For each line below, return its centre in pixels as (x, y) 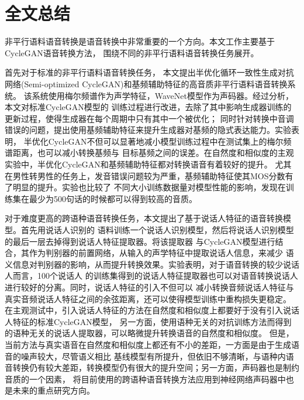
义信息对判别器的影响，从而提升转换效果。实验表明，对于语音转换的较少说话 (152, 264)
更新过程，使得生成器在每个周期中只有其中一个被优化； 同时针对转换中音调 (149, 118)
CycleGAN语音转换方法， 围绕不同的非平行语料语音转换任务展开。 (132, 52)
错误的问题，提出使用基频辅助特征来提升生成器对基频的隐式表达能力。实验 (148, 130)
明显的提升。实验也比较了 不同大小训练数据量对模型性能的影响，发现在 (149, 187)
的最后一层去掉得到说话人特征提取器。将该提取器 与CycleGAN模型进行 (140, 241)
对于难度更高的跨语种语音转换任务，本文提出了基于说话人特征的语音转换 (144, 218)
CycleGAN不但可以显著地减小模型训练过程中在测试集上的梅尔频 (170, 141)
